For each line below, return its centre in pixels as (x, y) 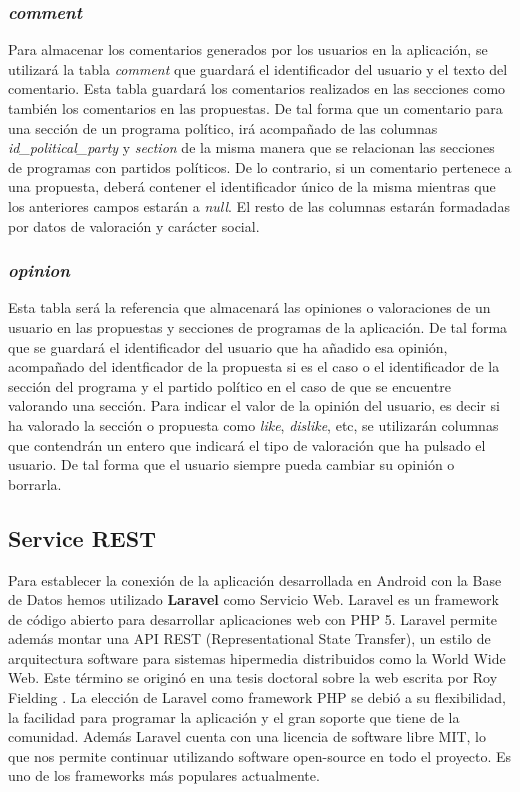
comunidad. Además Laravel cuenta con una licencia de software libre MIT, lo (247, 736)
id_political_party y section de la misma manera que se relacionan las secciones (251, 147)
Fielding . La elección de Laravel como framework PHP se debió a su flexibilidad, (257, 697)
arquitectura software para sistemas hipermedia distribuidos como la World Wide (257, 657)
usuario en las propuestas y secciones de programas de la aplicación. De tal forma (258, 326)
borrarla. (35, 483)
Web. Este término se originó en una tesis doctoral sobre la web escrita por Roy (253, 677)
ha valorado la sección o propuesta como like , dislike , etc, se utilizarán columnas (253, 424)
